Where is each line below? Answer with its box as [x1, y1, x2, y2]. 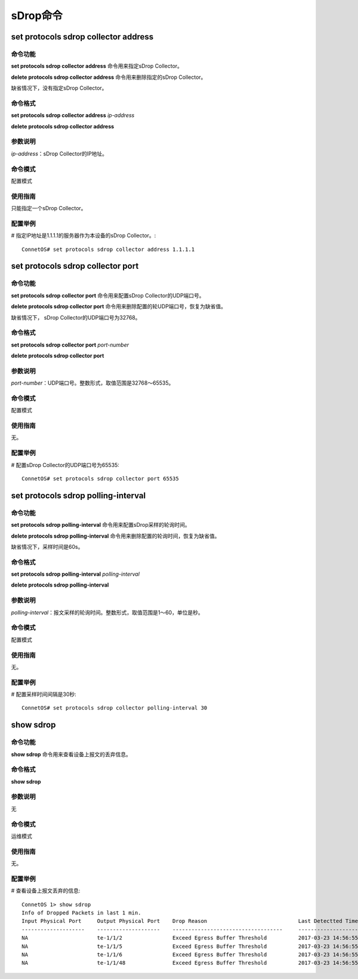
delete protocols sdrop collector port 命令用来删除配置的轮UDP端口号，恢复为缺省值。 [11, 303, 227, 310]
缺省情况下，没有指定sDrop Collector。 [11, 84, 107, 92]
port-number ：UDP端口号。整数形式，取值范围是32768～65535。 [11, 379, 174, 386]
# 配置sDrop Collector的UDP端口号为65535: [11, 461, 119, 468]
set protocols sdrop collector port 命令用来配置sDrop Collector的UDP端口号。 [11, 291, 205, 299]
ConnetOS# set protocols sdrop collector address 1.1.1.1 [21, 245, 195, 253]
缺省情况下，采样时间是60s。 [11, 543, 84, 550]
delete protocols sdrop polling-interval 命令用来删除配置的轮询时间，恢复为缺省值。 [11, 532, 220, 539]
